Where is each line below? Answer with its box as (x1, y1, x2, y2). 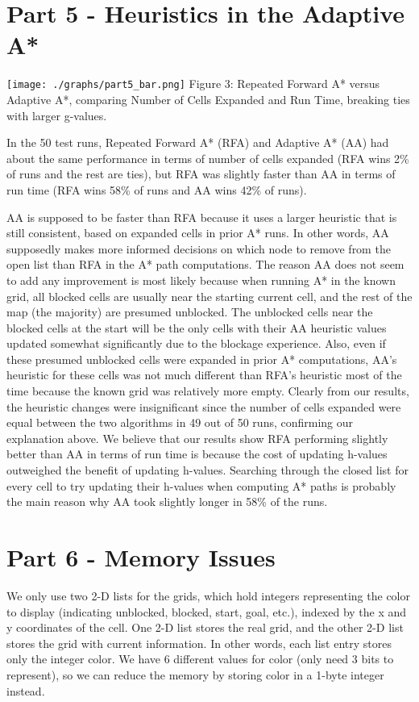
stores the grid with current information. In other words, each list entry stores (6, 634, 392, 651)
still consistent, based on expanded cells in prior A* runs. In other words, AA (6, 224, 389, 241)
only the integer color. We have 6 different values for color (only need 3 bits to (6, 650, 394, 667)
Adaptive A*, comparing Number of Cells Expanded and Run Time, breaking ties (6, 90, 410, 107)
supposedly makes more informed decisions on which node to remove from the (6, 240, 391, 257)
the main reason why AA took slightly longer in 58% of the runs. (6, 493, 328, 510)
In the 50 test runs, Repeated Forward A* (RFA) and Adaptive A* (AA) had (6, 134, 389, 151)
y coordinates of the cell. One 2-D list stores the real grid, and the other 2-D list (6, 619, 404, 636)
